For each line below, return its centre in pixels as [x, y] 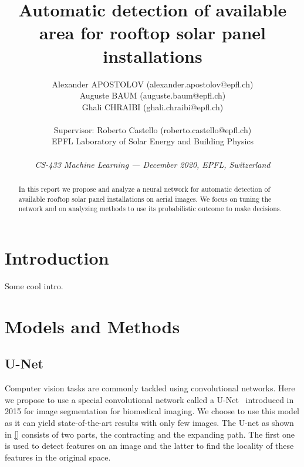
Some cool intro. [34, 285]
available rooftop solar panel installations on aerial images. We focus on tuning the [145, 199]
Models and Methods [92, 326]
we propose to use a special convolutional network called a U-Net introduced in [149, 399]
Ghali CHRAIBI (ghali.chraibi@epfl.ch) [153, 106]
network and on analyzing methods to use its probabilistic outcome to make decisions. [150, 209]
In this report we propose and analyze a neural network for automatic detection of [144, 189]
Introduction [57, 258]
